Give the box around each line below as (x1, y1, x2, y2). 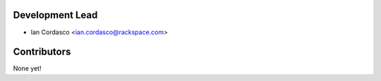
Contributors (13, 46, 71, 58)
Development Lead (13, 9, 98, 21)
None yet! (13, 64, 42, 73)
